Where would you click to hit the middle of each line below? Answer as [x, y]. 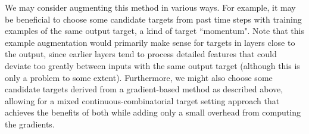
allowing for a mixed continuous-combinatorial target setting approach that [142, 100]
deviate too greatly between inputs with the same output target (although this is [152, 65]
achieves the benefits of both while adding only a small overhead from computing [153, 112]
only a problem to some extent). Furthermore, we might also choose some [139, 77]
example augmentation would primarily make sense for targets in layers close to [150, 42]
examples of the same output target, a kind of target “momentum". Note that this [154, 31]
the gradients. [30, 124]
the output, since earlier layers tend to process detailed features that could [141, 54]
